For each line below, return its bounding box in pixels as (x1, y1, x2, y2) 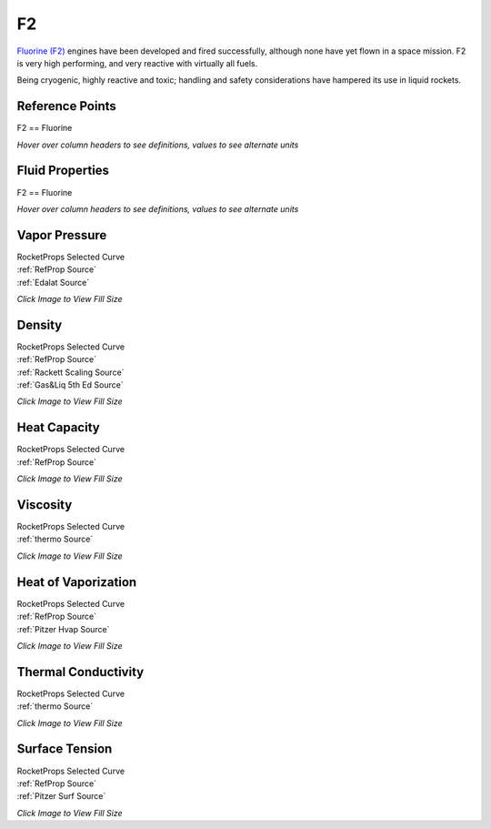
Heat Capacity (16, 420, 100, 436)
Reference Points (16, 98, 117, 114)
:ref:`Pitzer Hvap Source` (16, 623, 110, 634)
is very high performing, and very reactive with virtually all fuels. (16, 57, 258, 68)
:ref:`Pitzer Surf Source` (16, 791, 106, 802)
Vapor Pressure (16, 227, 107, 243)
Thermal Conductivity (16, 664, 145, 680)
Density (16, 317, 63, 332)
